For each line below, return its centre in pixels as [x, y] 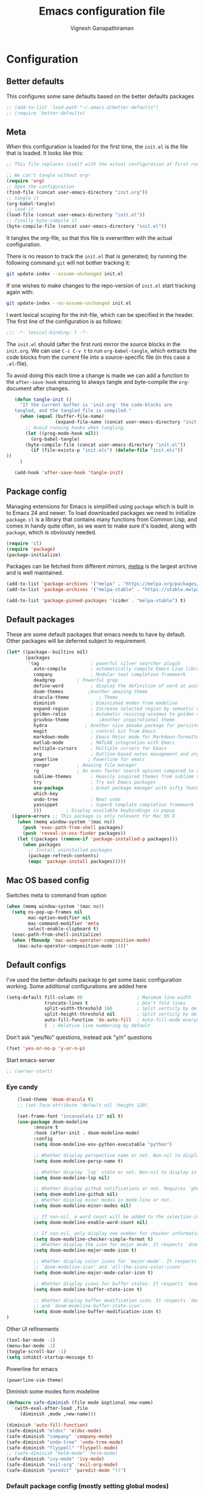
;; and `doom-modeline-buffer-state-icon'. [89, 1306]
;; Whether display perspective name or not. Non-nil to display [117, 1155]
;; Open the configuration [40, 186]
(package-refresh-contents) [63, 856]
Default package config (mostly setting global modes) [87, 1486]
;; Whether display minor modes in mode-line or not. [103, 1200]
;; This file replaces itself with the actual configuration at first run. [104, 165]
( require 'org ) [25, 181]
